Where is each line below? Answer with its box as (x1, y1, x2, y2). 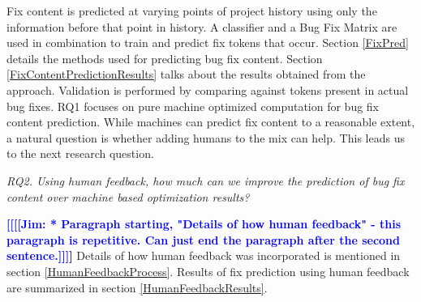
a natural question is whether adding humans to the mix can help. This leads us (6, 129, 405, 146)
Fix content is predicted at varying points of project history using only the (6, 2, 377, 19)
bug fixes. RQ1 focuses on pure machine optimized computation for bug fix (6, 97, 380, 114)
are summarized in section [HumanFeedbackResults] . (6, 279, 268, 296)
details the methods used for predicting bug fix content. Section (6, 49, 323, 66)
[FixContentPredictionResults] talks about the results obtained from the (6, 66, 366, 83)
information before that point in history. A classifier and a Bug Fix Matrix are (6, 18, 397, 35)
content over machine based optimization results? (6, 188, 250, 205)
